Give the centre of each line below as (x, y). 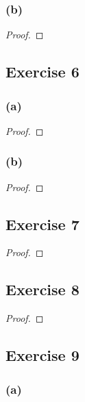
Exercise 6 (42, 72)
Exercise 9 (42, 355)
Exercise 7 (42, 224)
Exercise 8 (42, 289)
